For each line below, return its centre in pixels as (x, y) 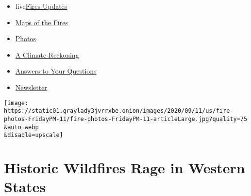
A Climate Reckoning (47, 54)
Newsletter (31, 87)
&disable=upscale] (33, 135)
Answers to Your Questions (56, 71)
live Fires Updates (41, 6)
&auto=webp (21, 127)
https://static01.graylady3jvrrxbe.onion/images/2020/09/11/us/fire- (119, 111)
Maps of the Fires (42, 22)
